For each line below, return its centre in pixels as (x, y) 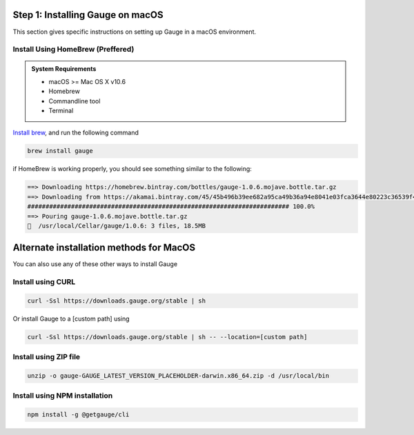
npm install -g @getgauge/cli (78, 415)
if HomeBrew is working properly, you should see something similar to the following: (132, 169)
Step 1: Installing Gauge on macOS (88, 15)
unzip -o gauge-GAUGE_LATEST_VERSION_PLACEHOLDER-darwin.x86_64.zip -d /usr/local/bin (178, 376)
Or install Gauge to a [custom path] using (71, 318)
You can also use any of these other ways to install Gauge (95, 264)
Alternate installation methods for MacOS (104, 248)
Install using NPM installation (63, 396)
